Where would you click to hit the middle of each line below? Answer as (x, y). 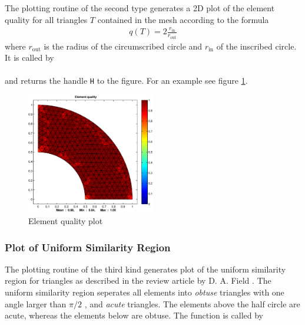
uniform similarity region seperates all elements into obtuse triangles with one (145, 292)
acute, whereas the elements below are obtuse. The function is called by (134, 315)
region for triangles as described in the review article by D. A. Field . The (138, 280)
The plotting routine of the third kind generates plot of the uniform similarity (145, 269)
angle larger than (36, 303)
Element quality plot (66, 221)
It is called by (29, 58)
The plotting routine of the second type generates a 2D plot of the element (140, 8)
